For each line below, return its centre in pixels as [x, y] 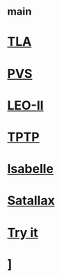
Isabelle [30, 169]
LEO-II [25, 105]
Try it [23, 232]
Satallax [31, 201]
